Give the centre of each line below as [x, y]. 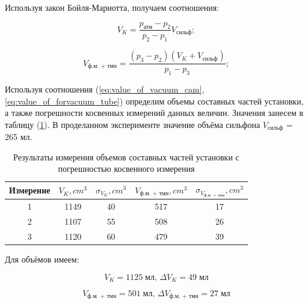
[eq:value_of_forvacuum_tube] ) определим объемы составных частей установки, [154, 101]
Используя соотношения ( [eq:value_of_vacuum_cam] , [105, 89]
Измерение [30, 190]
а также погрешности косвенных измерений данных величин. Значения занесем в [154, 113]
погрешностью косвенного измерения [126, 169]
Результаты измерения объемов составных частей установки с [126, 157]
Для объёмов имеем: [42, 259]
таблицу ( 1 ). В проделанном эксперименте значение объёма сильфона [133, 124]
